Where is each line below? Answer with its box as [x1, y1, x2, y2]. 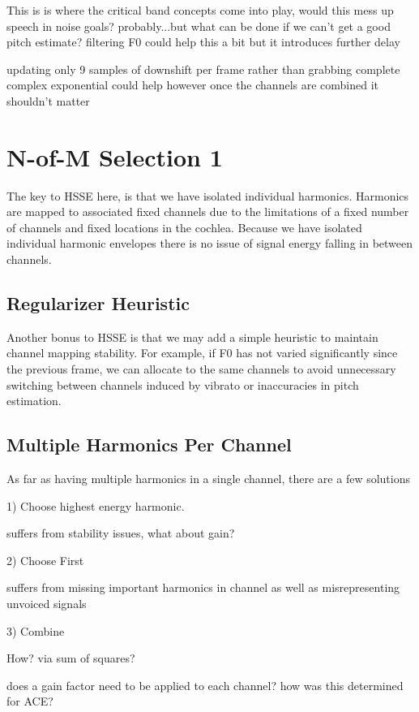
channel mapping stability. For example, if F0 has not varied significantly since [6, 344, 398, 361]
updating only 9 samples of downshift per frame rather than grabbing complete [6, 60, 400, 77]
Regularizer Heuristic [6, 291, 190, 316]
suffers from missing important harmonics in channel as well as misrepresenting [6, 579, 400, 596]
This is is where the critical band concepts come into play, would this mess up [6, 2, 394, 18]
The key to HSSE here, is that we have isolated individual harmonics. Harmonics [6, 187, 409, 204]
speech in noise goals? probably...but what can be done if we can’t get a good [6, 17, 391, 34]
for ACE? [6, 693, 53, 710]
